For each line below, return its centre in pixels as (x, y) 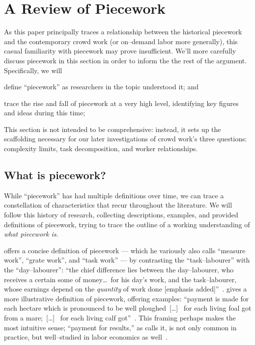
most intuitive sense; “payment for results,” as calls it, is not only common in (120, 327)
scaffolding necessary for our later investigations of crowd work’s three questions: (126, 139)
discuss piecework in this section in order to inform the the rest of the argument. (126, 60)
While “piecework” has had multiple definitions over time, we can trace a (114, 195)
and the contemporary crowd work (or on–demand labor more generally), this (121, 41)
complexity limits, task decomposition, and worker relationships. (101, 148)
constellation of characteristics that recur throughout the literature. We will (118, 205)
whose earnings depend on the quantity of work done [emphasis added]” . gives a (126, 289)
